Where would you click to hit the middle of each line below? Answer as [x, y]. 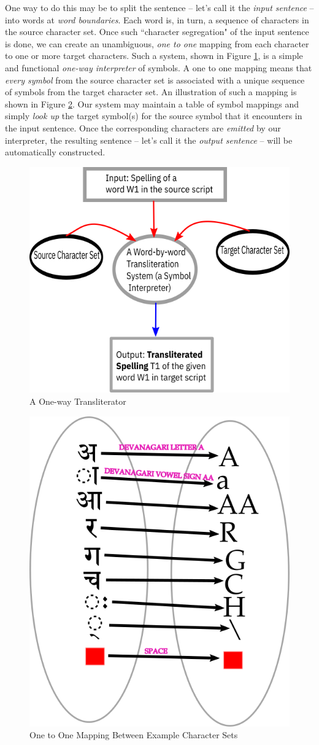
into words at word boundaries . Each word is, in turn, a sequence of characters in [157, 19]
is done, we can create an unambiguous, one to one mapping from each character [157, 43]
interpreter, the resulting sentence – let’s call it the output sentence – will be [149, 140]
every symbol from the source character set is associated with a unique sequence [155, 80]
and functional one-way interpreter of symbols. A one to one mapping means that [159, 67]
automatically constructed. [55, 152]
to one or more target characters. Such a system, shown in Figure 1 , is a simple [154, 56]
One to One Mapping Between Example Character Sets [134, 735]
